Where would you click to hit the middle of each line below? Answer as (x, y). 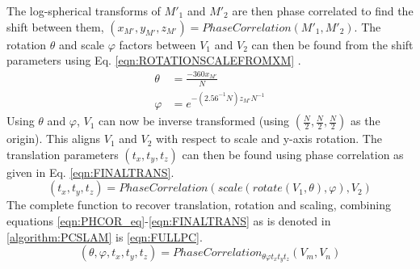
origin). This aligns (54, 139)
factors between (157, 44)
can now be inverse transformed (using (194, 121)
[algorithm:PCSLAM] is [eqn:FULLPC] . (105, 236)
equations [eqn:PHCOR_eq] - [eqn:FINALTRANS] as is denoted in (169, 220)
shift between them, (55, 26)
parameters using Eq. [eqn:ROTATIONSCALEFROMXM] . (154, 60)
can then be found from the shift (332, 44)
